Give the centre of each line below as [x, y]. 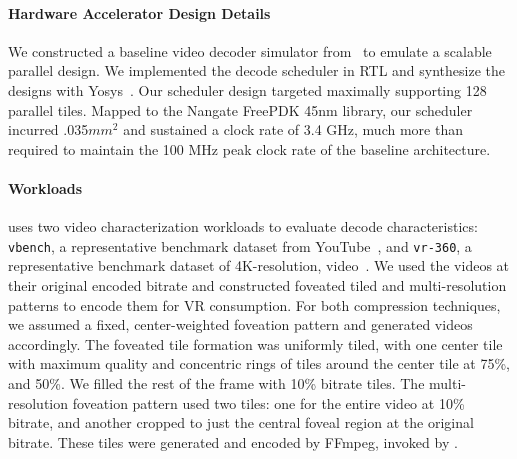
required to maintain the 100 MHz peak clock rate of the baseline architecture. [249, 148]
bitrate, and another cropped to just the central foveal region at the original [241, 422]
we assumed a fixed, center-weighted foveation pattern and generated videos [240, 324]
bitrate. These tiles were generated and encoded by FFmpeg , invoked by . [233, 441]
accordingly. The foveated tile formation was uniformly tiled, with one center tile [255, 343]
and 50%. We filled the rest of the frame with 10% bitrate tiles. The [216, 382]
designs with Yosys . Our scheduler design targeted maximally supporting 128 [247, 89]
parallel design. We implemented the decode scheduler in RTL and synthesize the [256, 70]
